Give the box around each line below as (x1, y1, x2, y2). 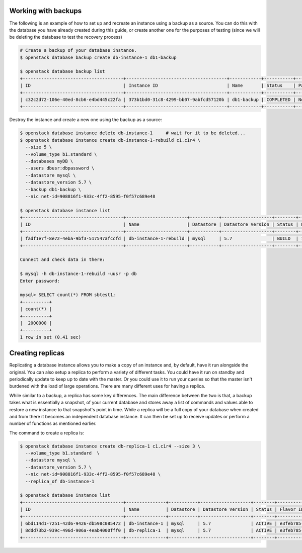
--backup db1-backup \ (25, 187, 82, 192)
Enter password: (20, 278, 60, 284)
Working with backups (9, 7, 82, 15)
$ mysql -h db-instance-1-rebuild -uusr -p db (20, 271, 137, 276)
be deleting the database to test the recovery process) (9, 34, 123, 40)
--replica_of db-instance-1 (25, 478, 95, 484)
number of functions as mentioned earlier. (9, 420, 97, 427)
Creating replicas (9, 349, 65, 357)
